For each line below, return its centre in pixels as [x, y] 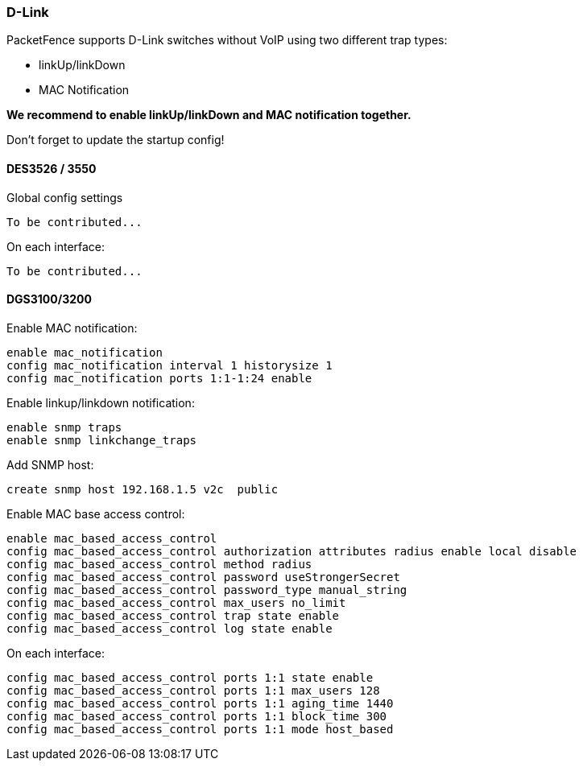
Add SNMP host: [50, 464]
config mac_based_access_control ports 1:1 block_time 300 [197, 716]
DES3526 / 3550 [52, 168]
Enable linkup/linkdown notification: [101, 402]
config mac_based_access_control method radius [159, 564]
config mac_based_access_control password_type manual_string [207, 590]
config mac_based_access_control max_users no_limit [176, 602]
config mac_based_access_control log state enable [170, 628]
